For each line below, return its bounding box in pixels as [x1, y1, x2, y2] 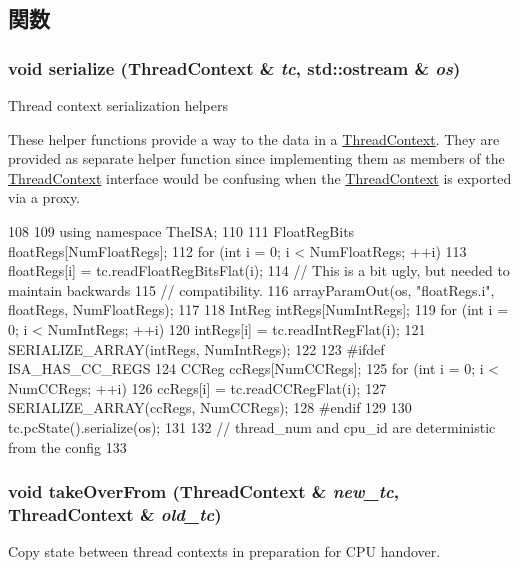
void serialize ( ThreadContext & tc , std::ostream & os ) [8, 55, 461, 80]
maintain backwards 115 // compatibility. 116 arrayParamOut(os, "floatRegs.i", [8, 279, 495, 300]
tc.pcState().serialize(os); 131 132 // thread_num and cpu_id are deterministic [8, 416, 496, 437]
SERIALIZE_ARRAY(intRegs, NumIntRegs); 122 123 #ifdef [8, 338, 385, 359]
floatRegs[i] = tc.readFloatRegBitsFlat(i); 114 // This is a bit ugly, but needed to [8, 260, 510, 281]
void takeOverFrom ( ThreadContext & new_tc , [8, 479, 399, 504]
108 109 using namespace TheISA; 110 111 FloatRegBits [8, 220, 355, 241]
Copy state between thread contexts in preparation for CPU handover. [8, 541, 441, 562]
